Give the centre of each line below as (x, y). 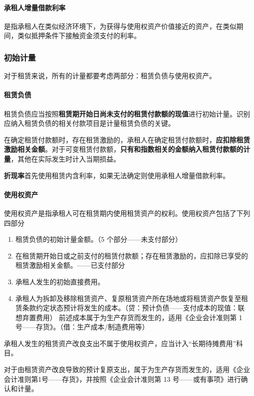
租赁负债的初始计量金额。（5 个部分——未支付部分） (99, 239)
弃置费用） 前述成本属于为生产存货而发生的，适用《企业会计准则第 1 (132, 317)
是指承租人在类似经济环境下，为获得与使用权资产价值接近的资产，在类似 (120, 26)
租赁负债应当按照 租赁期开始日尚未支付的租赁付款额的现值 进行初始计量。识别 (127, 113)
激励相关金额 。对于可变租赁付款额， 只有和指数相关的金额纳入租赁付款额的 (124, 149)
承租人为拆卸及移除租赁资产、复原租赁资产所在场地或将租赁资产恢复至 (128, 298)
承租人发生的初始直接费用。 (60, 281)
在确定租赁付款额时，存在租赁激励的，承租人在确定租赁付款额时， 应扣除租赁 (127, 139)
